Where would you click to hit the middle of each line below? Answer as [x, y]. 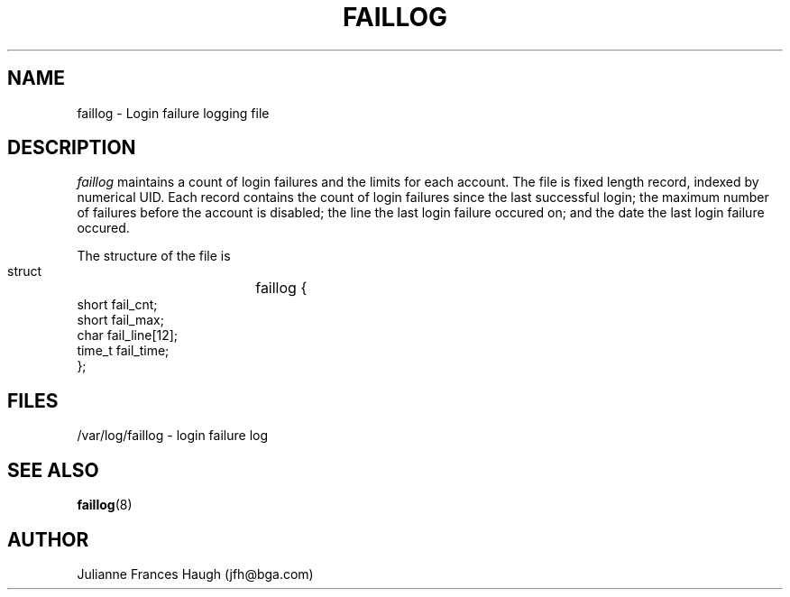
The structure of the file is [154, 256]
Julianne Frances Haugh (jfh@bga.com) [195, 574]
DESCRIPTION [72, 148]
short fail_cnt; [117, 305]
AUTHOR [48, 539]
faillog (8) [105, 505]
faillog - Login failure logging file [173, 113]
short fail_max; [120, 320]
